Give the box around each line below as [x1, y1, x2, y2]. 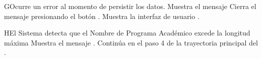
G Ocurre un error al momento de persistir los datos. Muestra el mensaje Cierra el [4, 1, 256, 11]
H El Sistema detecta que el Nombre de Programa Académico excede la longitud [4, 27, 250, 38]
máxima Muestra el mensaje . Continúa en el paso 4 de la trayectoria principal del [4, 37, 258, 47]
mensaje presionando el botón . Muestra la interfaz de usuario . [4, 10, 200, 21]
